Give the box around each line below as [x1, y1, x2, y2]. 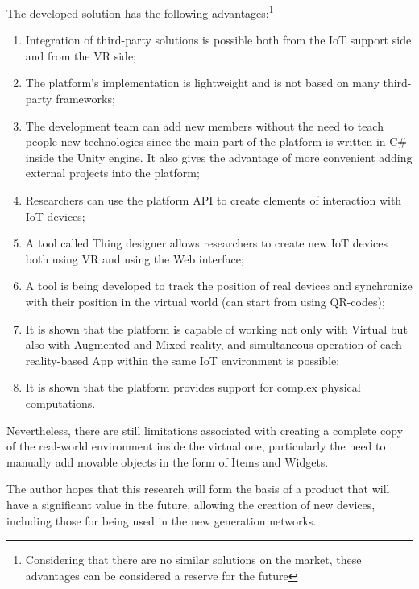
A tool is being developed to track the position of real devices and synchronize [25, 277, 413, 294]
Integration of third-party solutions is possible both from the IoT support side [25, 31, 412, 48]
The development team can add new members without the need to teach [25, 117, 384, 134]
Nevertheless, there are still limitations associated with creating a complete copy [6, 421, 404, 438]
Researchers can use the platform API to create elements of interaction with [25, 192, 402, 208]
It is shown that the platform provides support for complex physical [25, 379, 361, 396]
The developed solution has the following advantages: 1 [6, 2, 274, 21]
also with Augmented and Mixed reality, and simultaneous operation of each [25, 336, 402, 353]
